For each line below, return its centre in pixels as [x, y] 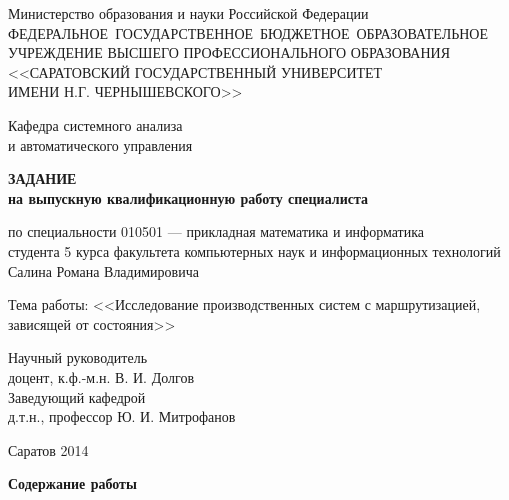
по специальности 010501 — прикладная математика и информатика [216, 231]
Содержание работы [72, 483]
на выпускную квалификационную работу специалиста [188, 197]
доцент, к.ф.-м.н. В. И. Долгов [101, 376]
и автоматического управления [100, 144]
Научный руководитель [78, 357]
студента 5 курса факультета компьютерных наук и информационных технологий [254, 250]
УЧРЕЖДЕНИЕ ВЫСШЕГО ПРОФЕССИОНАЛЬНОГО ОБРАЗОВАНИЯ [229, 52]
